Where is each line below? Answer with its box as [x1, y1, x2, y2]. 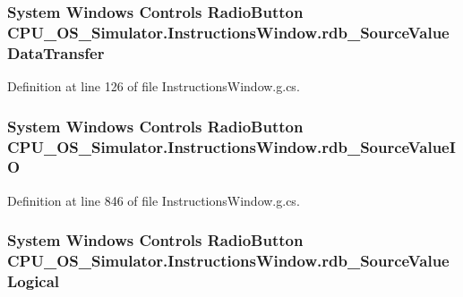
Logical [7, 270, 60, 293]
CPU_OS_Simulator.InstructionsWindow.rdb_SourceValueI [7, 135, 456, 157]
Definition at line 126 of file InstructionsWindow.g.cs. [7, 77, 300, 96]
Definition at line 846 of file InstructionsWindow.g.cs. [7, 191, 300, 209]
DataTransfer [7, 41, 105, 64]
